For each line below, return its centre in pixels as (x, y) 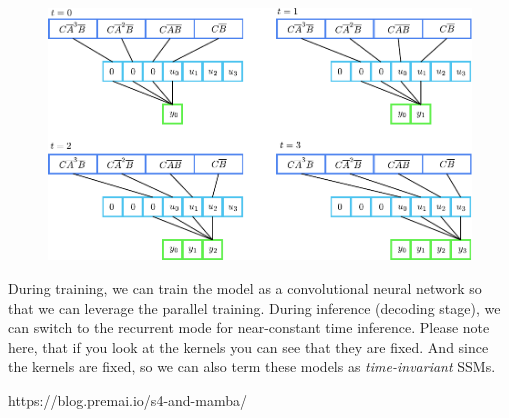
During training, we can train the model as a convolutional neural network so (245, 287)
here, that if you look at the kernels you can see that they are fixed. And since (248, 346)
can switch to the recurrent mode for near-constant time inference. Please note (249, 327)
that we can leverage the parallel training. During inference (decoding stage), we (254, 307)
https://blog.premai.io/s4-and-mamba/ (127, 399)
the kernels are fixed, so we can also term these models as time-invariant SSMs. (252, 366)
